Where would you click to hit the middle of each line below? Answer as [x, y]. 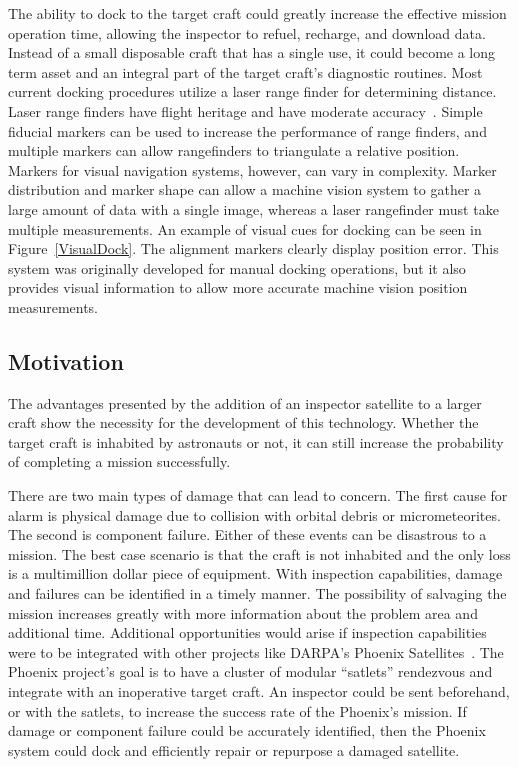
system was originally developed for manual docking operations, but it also [237, 267]
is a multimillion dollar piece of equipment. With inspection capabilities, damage [255, 573]
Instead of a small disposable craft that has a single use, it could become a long [252, 52]
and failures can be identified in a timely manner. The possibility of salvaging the [257, 593]
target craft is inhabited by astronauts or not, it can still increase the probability [256, 441]
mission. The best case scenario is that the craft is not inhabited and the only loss [259, 553]
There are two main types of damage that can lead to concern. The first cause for [258, 495]
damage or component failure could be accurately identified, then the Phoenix [247, 730]
